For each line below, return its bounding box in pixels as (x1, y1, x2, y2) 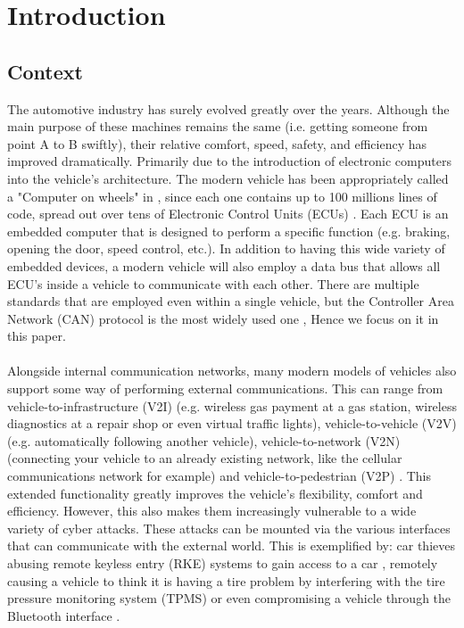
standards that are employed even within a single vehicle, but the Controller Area (7, 292, 454, 310)
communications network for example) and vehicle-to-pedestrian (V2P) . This (7, 467, 431, 485)
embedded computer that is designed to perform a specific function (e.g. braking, (7, 221, 451, 240)
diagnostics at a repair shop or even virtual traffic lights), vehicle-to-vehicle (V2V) (7, 414, 457, 433)
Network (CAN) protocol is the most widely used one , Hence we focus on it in (7, 309, 439, 327)
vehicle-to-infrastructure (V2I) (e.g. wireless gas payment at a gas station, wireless (7, 396, 457, 415)
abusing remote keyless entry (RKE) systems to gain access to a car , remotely (7, 554, 438, 573)
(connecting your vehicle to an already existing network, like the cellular (7, 449, 402, 467)
